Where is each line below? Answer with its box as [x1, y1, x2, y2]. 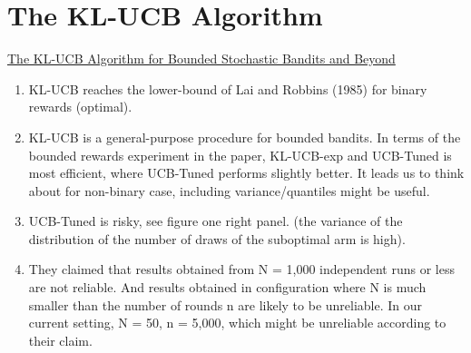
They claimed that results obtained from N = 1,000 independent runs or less [28, 260, 455, 279]
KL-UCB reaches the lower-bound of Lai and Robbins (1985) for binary [28, 79, 427, 98]
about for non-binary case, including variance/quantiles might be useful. [28, 181, 430, 200]
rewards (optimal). [28, 97, 132, 116]
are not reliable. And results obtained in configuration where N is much [28, 278, 427, 297]
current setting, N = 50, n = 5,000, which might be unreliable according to [28, 313, 446, 332]
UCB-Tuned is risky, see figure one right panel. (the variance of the [28, 211, 403, 230]
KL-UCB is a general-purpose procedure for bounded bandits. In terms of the [28, 127, 461, 146]
